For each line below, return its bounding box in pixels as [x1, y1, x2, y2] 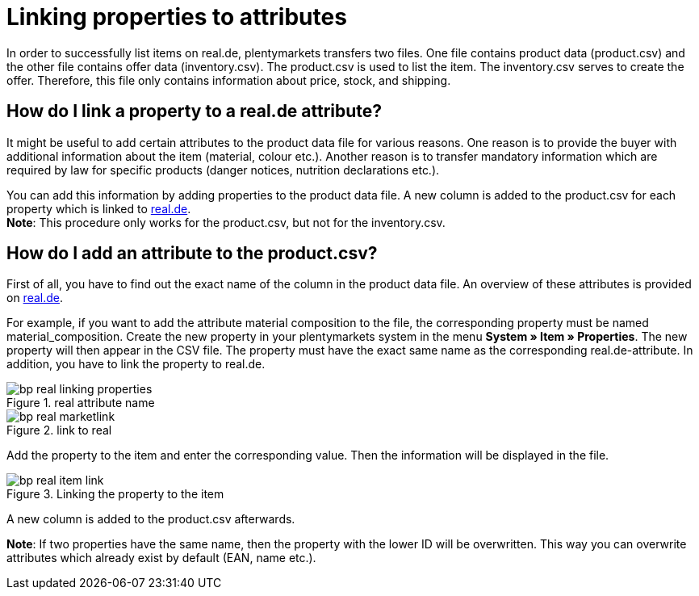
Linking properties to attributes [6, 3, 347, 31]
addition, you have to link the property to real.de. [6, 357, 266, 371]
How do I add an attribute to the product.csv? [6, 243, 378, 264]
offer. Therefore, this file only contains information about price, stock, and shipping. [6, 73, 451, 87]
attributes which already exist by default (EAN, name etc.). [6, 551, 316, 565]
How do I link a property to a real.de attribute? [6, 101, 383, 122]
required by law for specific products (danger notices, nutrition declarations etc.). [6, 162, 440, 177]
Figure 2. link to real [6, 423, 112, 438]
